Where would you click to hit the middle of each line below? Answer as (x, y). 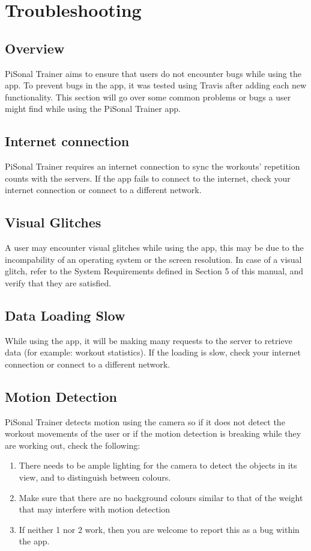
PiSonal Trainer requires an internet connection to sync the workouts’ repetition (152, 166)
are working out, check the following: (73, 445)
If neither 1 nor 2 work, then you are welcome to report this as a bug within (159, 529)
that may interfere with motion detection (95, 509)
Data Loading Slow (65, 315)
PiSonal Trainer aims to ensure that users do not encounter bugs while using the (153, 73)
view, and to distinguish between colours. (95, 477)
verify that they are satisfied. (58, 282)
